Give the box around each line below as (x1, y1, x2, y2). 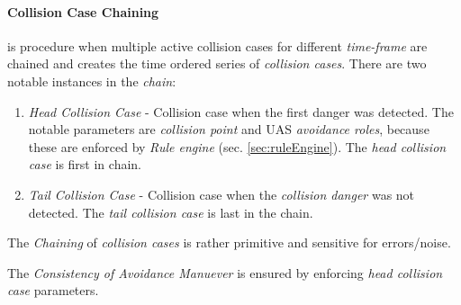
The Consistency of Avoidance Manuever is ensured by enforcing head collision (7, 263, 443, 282)
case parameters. (7, 281, 99, 300)
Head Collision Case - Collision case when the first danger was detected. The (28, 102, 454, 121)
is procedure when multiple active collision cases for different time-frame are (7, 36, 428, 55)
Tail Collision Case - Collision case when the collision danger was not (28, 184, 415, 203)
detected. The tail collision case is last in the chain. (28, 202, 313, 221)
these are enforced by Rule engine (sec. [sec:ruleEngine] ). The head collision (28, 137, 447, 156)
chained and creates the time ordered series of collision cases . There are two (7, 54, 427, 73)
